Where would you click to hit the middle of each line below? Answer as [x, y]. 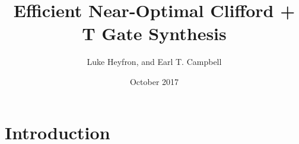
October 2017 [154, 81]
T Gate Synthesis [154, 33]
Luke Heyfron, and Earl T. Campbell [154, 62]
